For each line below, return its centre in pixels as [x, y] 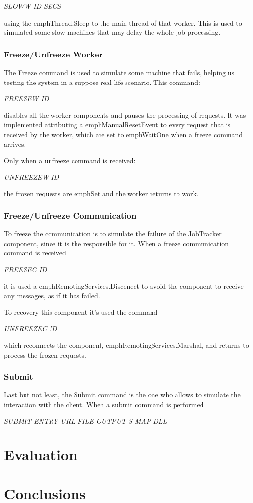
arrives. [15, 144]
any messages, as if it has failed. [52, 295]
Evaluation [41, 455]
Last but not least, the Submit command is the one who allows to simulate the [122, 395]
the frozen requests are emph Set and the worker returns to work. [101, 193]
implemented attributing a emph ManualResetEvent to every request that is [117, 125]
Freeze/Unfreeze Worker [53, 54]
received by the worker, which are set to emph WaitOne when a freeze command [124, 134]
